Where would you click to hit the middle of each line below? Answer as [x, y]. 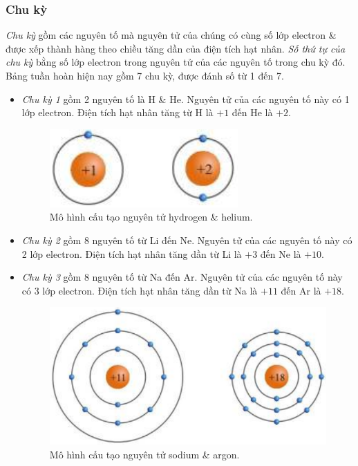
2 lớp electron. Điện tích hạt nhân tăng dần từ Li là [132, 253]
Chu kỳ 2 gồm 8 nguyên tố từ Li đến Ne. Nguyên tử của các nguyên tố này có [187, 240]
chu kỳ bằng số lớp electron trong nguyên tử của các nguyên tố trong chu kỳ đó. [176, 62]
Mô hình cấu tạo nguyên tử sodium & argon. [144, 454]
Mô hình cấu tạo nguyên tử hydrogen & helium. [151, 217]
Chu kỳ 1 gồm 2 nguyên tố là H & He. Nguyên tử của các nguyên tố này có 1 [186, 99]
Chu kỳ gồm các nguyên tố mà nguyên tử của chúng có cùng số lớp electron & [171, 35]
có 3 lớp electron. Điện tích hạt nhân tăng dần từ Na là [140, 290]
